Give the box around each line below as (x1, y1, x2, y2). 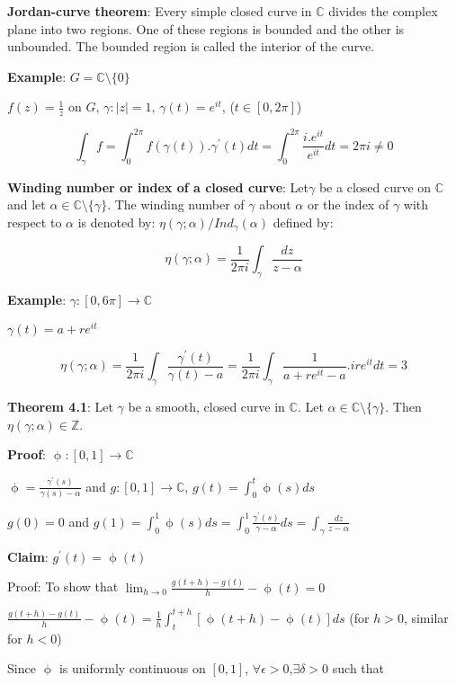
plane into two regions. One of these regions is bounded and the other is (7, 19, 405, 38)
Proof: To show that (7, 577, 119, 596)
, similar (403, 608, 449, 626)
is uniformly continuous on (58, 659, 206, 678)
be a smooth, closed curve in (128, 396, 285, 415)
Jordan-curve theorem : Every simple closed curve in (7, 2, 312, 20)
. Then (385, 396, 422, 415)
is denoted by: (77, 212, 156, 231)
